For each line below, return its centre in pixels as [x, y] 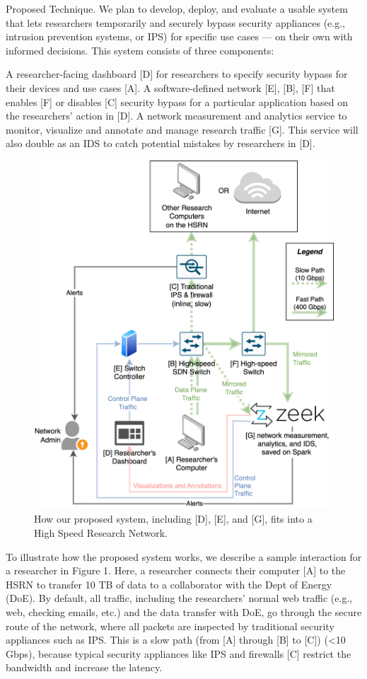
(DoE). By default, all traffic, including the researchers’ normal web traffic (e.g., [179, 598]
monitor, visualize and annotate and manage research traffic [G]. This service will [182, 129]
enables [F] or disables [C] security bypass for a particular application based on [177, 101]
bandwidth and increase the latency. [84, 667]
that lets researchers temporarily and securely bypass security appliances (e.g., [175, 22]
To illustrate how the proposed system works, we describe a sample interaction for [184, 556]
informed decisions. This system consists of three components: [140, 50]
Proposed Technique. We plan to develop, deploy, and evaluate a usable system [177, 8]
